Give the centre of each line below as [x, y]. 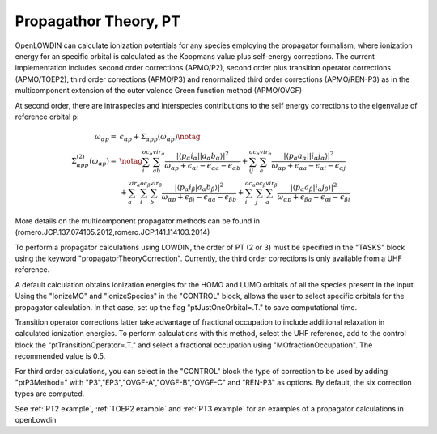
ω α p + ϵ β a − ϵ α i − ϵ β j [314, 198]
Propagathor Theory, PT [98, 21]
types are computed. [50, 394]
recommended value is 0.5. [60, 356]
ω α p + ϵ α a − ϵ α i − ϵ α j [309, 166]
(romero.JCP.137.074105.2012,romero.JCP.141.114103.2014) [112, 232]
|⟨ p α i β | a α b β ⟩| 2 [199, 187]
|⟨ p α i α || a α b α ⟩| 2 [203, 156]
